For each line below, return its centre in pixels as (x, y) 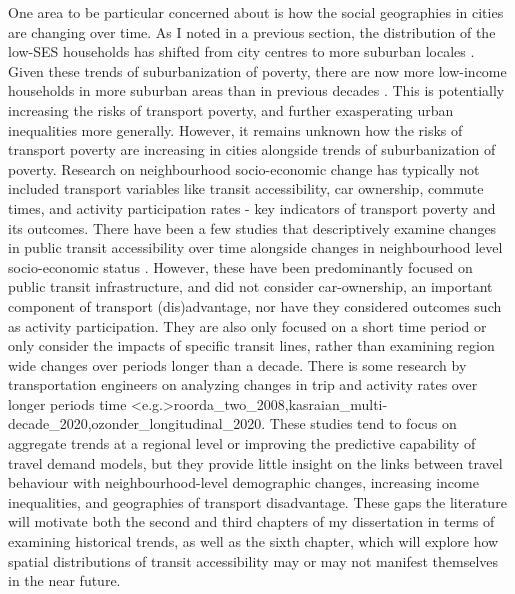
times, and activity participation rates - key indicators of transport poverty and (252, 207)
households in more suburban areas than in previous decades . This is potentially (256, 90)
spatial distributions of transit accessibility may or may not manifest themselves (253, 560)
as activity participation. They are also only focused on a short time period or (247, 325)
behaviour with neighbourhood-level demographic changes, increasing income (243, 482)
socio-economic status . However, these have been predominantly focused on (240, 266)
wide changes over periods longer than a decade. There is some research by (237, 364)
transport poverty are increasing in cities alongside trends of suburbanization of (252, 149)
